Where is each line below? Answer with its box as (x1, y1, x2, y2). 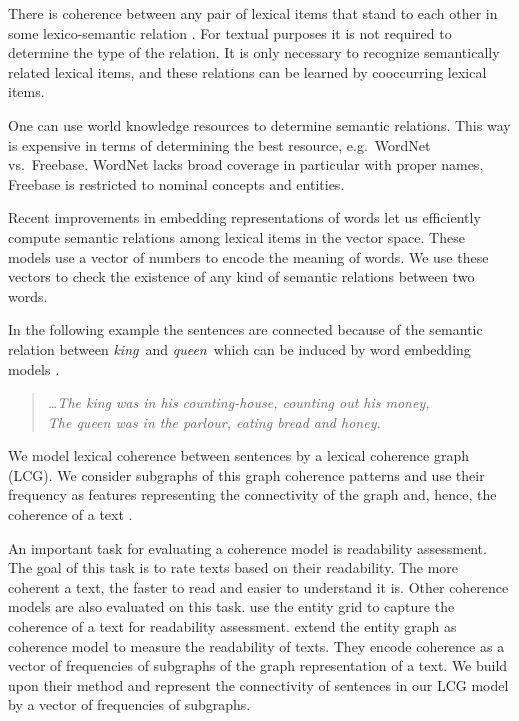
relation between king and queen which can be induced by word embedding (8, 338, 471, 359)
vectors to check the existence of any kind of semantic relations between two (8, 266, 475, 287)
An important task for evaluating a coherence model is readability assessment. (8, 537, 487, 558)
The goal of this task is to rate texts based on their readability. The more (8, 557, 459, 578)
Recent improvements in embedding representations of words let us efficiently (8, 207, 481, 228)
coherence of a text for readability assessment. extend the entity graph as (8, 616, 457, 637)
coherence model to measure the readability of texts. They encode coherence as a (8, 635, 505, 656)
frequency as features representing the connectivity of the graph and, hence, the (8, 484, 497, 505)
